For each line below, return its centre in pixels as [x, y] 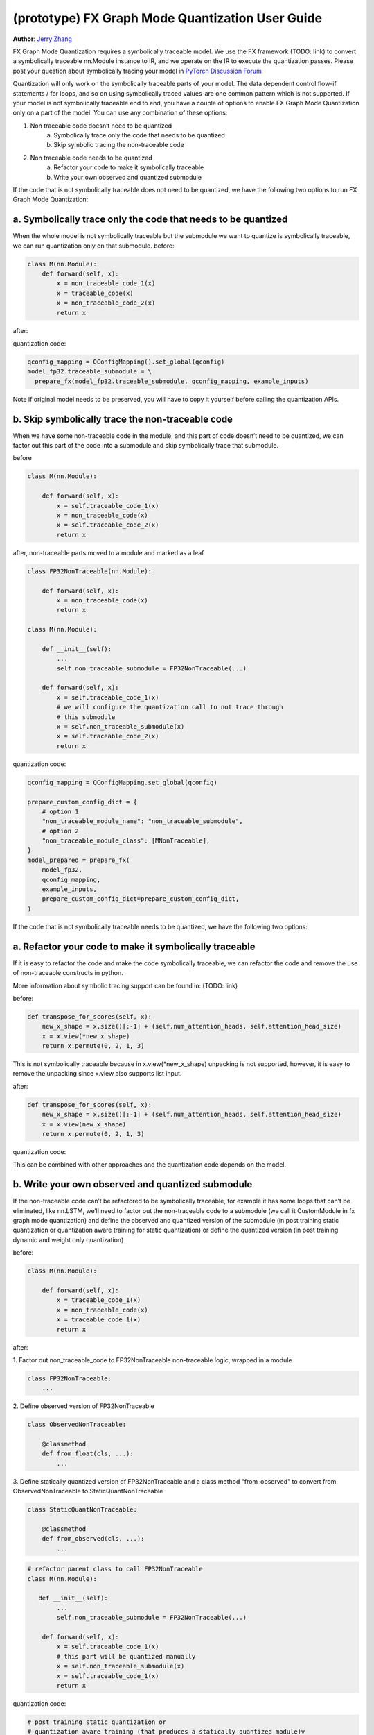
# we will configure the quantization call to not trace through [170, 707]
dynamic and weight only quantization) [68, 1239]
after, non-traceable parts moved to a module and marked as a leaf [108, 552]
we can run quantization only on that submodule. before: [93, 246]
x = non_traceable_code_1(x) [106, 283]
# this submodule [86, 717]
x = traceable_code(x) [95, 293]
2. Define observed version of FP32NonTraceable [84, 1406]
